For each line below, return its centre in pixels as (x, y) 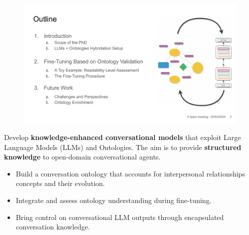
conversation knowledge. (53, 227)
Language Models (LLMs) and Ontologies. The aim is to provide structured (123, 147)
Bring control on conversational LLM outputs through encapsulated (120, 217)
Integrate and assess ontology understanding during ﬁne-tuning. (114, 200)
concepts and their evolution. (60, 183)
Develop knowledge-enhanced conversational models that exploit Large (122, 137)
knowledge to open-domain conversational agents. (82, 157)
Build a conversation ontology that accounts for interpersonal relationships (131, 173)
